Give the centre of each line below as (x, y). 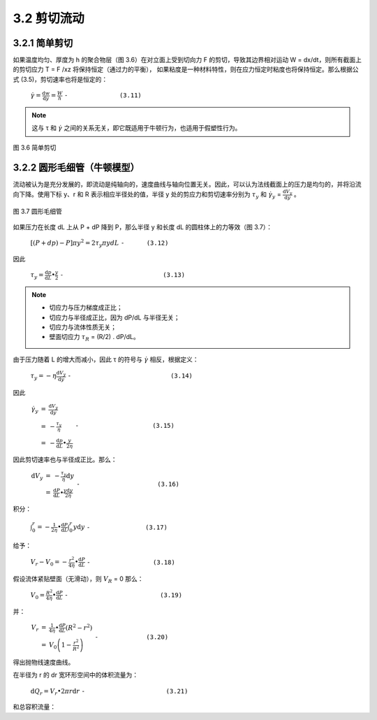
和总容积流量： (34, 707)
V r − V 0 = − (49, 563)
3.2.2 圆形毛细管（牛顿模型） (76, 167)
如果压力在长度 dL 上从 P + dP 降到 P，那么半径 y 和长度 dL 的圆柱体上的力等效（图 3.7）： (142, 227)
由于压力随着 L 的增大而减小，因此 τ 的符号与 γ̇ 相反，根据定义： (106, 359)
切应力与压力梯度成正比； (86, 308)
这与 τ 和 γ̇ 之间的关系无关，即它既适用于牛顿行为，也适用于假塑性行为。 (136, 128)
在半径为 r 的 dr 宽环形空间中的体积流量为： (76, 675)
